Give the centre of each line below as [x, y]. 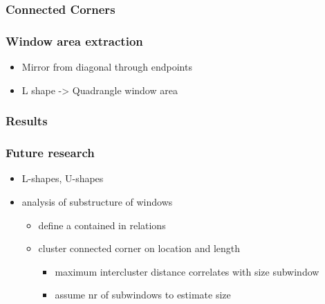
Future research [50, 153]
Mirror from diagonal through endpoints [107, 67]
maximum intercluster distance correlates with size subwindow [187, 271]
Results [27, 121]
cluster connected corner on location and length [139, 248]
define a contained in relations [102, 225]
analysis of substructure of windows [97, 201]
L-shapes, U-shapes [63, 178]
